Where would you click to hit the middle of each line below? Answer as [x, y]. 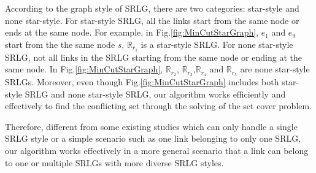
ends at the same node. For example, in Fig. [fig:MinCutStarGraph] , [132, 32]
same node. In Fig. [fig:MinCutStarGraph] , [84, 69]
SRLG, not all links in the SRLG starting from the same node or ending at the [153, 57]
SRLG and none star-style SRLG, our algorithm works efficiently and [155, 94]
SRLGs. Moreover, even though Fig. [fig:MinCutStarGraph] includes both [142, 82]
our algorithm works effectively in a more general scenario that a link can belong [157, 151]
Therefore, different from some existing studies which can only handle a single [151, 126]
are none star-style [275, 69]
